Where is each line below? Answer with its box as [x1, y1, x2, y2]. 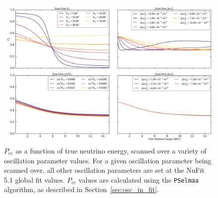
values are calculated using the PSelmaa [78, 174, 199, 185]
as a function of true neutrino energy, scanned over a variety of [15, 145, 207, 155]
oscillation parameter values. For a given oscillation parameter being [4, 155, 212, 165]
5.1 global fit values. [4, 174, 65, 185]
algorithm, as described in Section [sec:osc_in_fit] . [4, 184, 159, 195]
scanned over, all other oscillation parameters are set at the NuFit [4, 165, 205, 175]
